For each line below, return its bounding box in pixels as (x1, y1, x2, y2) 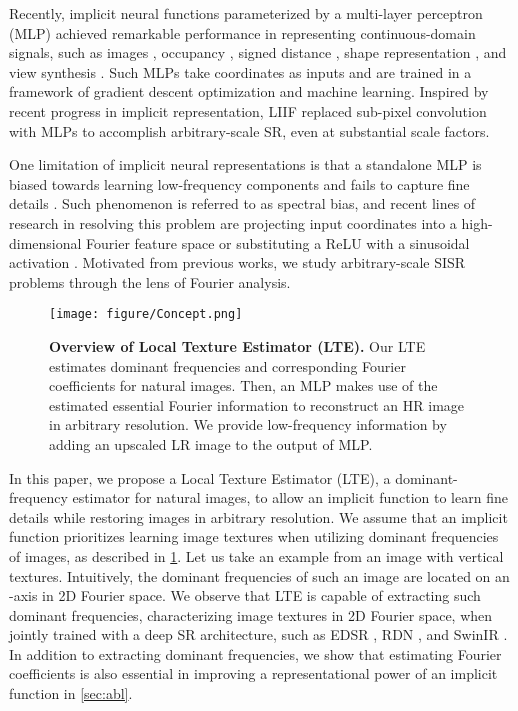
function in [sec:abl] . (9, 683, 133, 704)
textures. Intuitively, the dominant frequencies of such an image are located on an (9, 565, 510, 586)
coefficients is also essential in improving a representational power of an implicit (9, 663, 498, 684)
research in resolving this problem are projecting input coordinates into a (9, 212, 457, 233)
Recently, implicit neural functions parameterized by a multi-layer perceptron (9, 3, 483, 23)
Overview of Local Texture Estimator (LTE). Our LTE (49, 335, 426, 356)
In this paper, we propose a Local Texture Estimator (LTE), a (9, 467, 391, 488)
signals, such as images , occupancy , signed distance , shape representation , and (9, 42, 507, 63)
